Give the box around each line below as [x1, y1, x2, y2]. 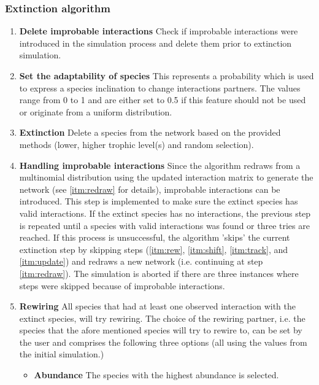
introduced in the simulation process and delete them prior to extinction [19, 36, 292, 49]
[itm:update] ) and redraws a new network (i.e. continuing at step [19, 255, 263, 268]
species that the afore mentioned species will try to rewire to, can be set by [19, 324, 302, 336]
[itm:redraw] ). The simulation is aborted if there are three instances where [19, 266, 299, 279]
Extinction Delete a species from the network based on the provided [19, 126, 281, 139]
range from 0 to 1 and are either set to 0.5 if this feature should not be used [19, 93, 306, 106]
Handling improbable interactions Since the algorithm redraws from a [19, 158, 301, 171]
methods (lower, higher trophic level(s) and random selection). [19, 138, 254, 150]
